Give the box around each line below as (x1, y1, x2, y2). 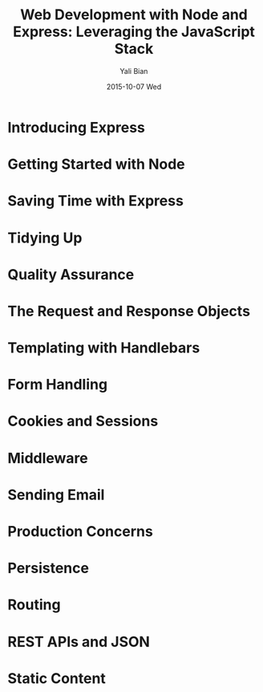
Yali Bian (119, 66, 148, 75)
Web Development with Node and (20, 6, 248, 24)
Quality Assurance (7, 265, 135, 283)
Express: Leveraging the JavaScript (12, 22, 256, 41)
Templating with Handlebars (7, 339, 200, 357)
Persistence (7, 560, 90, 577)
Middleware (7, 449, 89, 467)
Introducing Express (7, 118, 145, 136)
